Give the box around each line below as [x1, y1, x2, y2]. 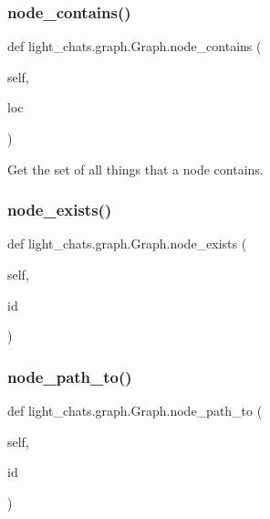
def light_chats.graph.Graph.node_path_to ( [7, 401, 263, 419]
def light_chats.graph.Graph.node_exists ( [7, 234, 247, 253]
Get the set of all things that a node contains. [7, 159, 264, 178]
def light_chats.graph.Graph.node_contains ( [7, 37, 262, 56]
